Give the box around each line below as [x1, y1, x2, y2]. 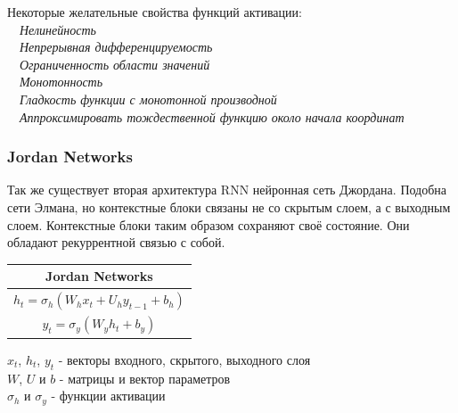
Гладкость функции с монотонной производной [20, 89, 277, 108]
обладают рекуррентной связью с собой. [7, 233, 225, 252]
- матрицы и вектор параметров [59, 368, 231, 387]
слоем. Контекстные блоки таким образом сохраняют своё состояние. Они [7, 215, 410, 234]
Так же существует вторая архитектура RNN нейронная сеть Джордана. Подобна [7, 180, 447, 199]
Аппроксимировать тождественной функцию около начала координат [20, 107, 405, 126]
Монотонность [20, 72, 103, 91]
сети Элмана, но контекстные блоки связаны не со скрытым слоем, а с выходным [7, 197, 451, 216]
